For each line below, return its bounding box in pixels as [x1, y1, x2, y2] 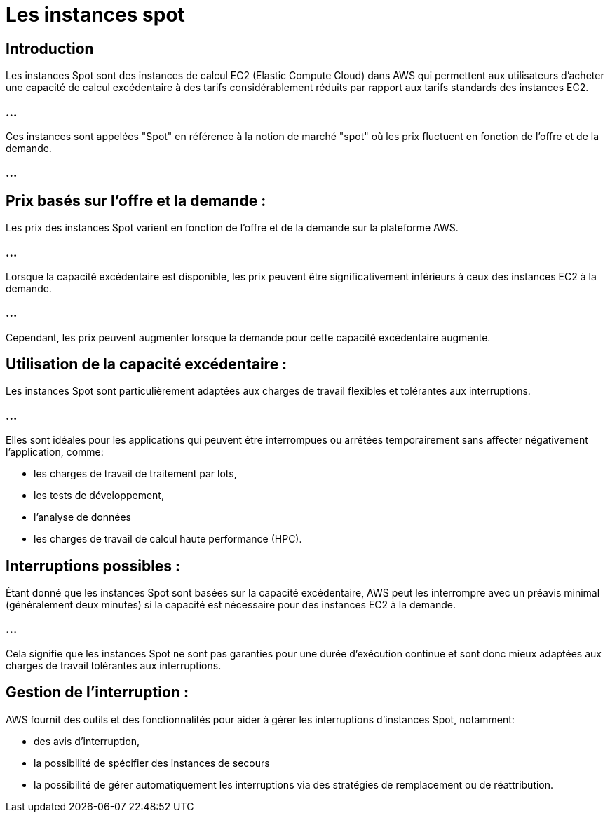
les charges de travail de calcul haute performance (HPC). [34, 533, 302, 545]
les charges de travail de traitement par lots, [34, 468, 237, 480]
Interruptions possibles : [6, 557, 181, 575]
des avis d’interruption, [34, 735, 140, 747]
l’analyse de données [34, 511, 131, 524]
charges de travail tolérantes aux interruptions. [6, 659, 222, 672]
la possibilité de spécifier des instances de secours [34, 756, 270, 769]
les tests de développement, [34, 489, 164, 502]
